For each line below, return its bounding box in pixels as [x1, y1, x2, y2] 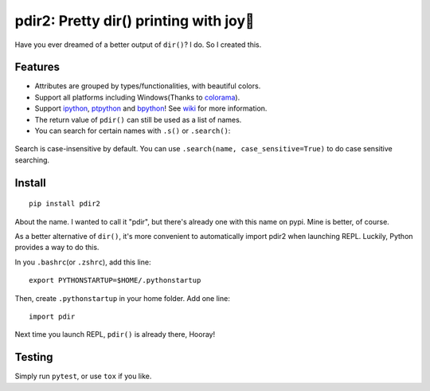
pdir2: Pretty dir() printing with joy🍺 [14, 12, 255, 29]
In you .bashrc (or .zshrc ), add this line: [14, 257, 151, 267]
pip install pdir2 [29, 199, 101, 209]
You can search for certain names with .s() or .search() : [34, 126, 231, 135]
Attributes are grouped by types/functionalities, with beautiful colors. [34, 81, 261, 91]
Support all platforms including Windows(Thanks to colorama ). [34, 92, 240, 102]
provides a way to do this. [14, 243, 100, 252]
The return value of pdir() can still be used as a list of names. [34, 115, 242, 124]
